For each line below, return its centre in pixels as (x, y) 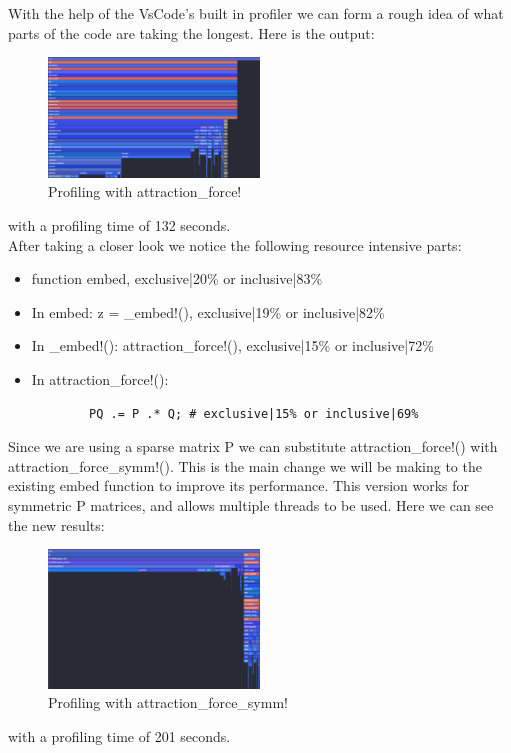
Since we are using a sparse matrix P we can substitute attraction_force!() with (253, 446)
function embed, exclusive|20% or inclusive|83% (177, 278)
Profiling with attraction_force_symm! (168, 702)
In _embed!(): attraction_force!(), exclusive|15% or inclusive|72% (232, 345)
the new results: (56, 524)
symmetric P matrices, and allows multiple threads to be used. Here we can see (251, 505)
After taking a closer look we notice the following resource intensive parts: (235, 244)
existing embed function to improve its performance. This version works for (239, 485)
